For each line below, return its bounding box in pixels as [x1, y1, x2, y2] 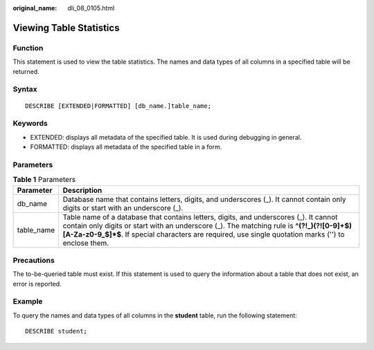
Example [12, 297, 43, 306]
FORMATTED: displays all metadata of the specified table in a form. [30, 142, 222, 151]
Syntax [12, 84, 37, 94]
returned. [12, 67, 39, 75]
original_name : [12, 4, 57, 12]
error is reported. [12, 279, 62, 288]
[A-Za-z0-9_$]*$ [62, 229, 121, 239]
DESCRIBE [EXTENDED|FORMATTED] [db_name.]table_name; [25, 102, 211, 110]
